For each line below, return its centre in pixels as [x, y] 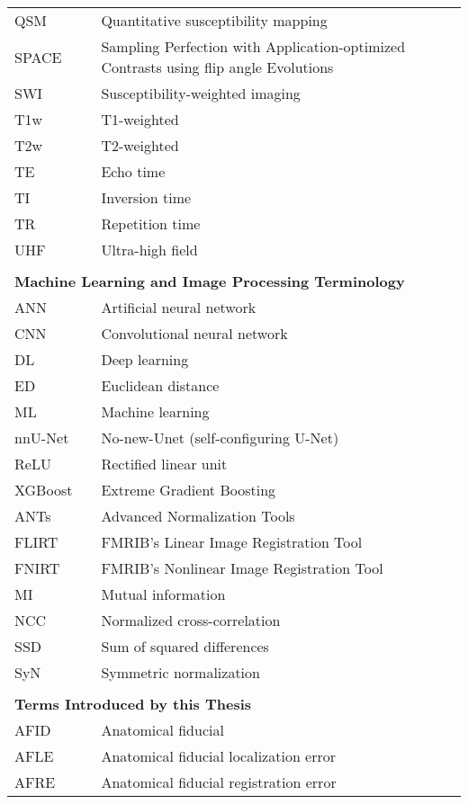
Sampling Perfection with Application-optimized [253, 46]
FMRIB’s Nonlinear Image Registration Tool [242, 568]
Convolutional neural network [194, 333]
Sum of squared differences [185, 646]
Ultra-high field [149, 250]
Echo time [133, 171]
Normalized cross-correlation [191, 620]
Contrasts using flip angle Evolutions [217, 67]
